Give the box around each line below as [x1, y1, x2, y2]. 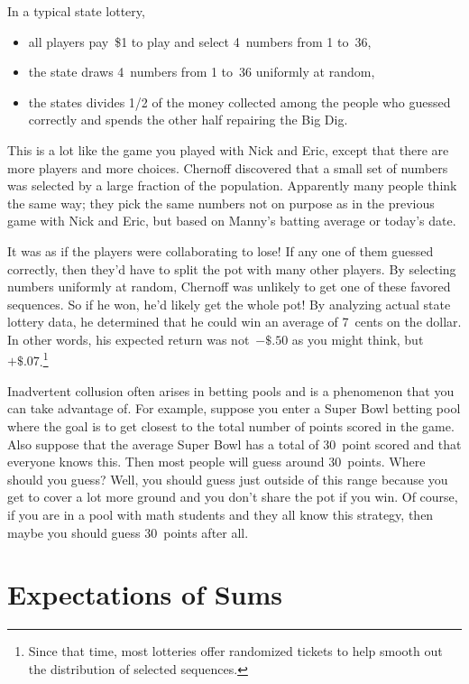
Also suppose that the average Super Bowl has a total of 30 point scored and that [7, 434, 462, 453]
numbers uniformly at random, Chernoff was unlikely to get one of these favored [7, 277, 451, 296]
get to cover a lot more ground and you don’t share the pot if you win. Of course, [7, 487, 458, 506]
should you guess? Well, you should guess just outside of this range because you [7, 469, 448, 488]
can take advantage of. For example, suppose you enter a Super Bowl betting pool [7, 399, 461, 418]
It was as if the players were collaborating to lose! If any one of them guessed [7, 241, 434, 260]
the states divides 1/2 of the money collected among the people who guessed [28, 92, 451, 111]
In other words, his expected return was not [7, 329, 250, 348]
